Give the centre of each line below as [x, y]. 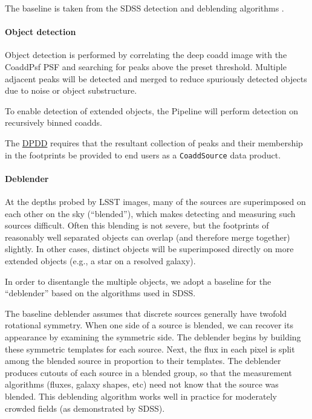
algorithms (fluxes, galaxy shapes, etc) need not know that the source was [142, 384]
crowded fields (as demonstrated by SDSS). [85, 408]
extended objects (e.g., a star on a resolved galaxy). [100, 260]
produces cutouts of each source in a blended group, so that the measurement [148, 372]
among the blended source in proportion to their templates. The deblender [143, 361]
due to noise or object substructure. [71, 90]
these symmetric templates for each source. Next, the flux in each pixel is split [150, 349]
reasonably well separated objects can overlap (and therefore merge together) [148, 237]
